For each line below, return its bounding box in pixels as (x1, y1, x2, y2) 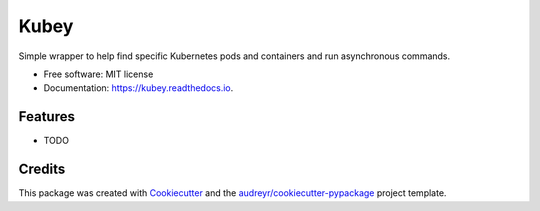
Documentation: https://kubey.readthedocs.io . (43, 82, 234, 94)
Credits (18, 161, 66, 178)
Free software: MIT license (43, 68, 154, 80)
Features (18, 108, 75, 125)
